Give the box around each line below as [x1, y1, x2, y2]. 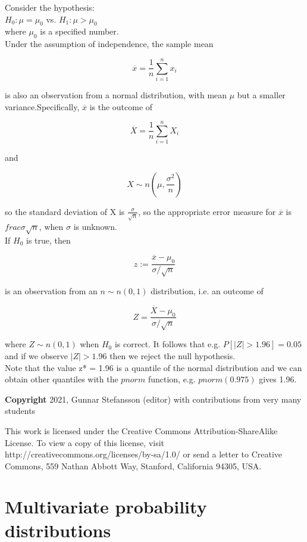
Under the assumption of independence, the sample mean [5, 38, 214, 50]
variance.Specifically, [5, 100, 80, 113]
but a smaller [237, 88, 286, 101]
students [5, 404, 36, 417]
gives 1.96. [259, 373, 297, 385]
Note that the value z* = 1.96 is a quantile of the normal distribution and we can [5, 361, 302, 373]
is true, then [26, 233, 71, 246]
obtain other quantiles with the [5, 373, 118, 385]
